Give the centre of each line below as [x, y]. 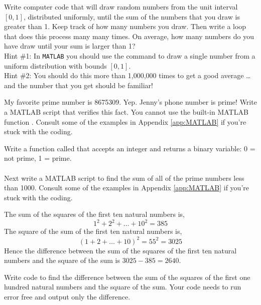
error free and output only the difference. [67, 296]
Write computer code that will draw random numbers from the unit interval [121, 7]
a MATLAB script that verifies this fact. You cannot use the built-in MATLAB [126, 112]
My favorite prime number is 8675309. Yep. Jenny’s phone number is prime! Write [130, 102]
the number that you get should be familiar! [85, 85]
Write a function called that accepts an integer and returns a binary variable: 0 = [130, 148]
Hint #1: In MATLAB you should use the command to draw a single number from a [130, 55]
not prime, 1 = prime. [38, 158]
